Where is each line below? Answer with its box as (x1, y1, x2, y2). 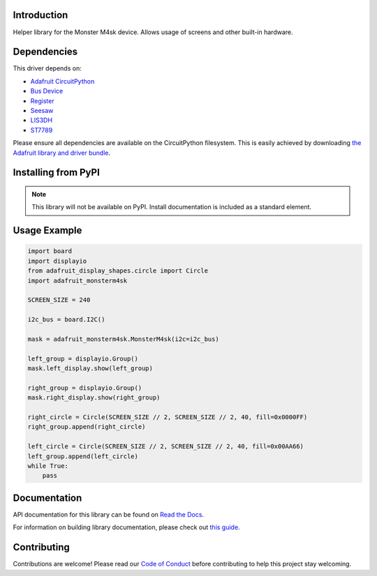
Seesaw (30, 106, 54, 114)
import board (27, 248, 73, 255)
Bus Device (30, 87, 64, 96)
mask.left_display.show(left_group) (27, 365, 154, 372)
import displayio (27, 257, 87, 265)
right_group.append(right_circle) (27, 423, 146, 431)
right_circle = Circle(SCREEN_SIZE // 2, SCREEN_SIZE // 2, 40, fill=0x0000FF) (27, 413, 308, 421)
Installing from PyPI (13, 167, 101, 179)
